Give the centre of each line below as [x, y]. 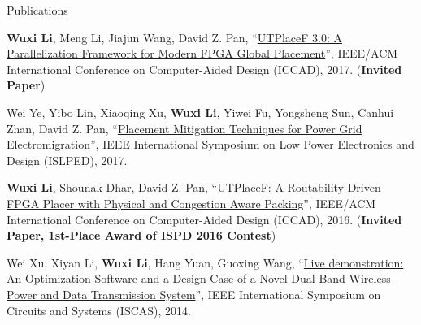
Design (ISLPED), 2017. [67, 160]
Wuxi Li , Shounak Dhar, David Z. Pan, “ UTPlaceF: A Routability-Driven [194, 187]
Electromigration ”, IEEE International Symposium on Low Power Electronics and [210, 144]
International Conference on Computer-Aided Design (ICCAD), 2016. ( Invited [204, 219]
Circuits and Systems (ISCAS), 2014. [99, 310]
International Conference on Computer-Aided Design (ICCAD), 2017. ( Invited [204, 69]
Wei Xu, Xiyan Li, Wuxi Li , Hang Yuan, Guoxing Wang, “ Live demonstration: [205, 262]
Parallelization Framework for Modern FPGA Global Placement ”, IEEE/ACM [202, 53]
